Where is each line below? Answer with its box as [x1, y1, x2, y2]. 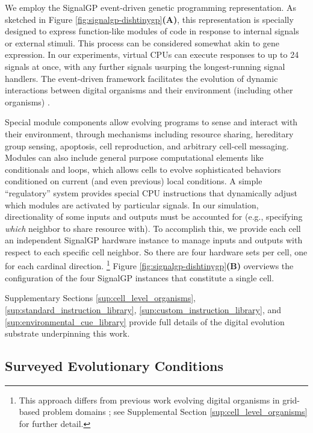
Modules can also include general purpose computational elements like [5, 151, 264, 164]
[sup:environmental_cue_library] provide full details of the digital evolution [5, 315, 285, 328]
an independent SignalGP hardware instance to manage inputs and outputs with [5, 234, 303, 246]
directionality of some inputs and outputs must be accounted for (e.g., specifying [5, 210, 303, 223]
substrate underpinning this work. [5, 327, 130, 340]
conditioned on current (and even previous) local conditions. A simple [5, 175, 262, 187]
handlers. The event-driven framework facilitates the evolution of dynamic [5, 72, 278, 84]
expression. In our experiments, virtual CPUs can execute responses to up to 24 [5, 48, 299, 61]
